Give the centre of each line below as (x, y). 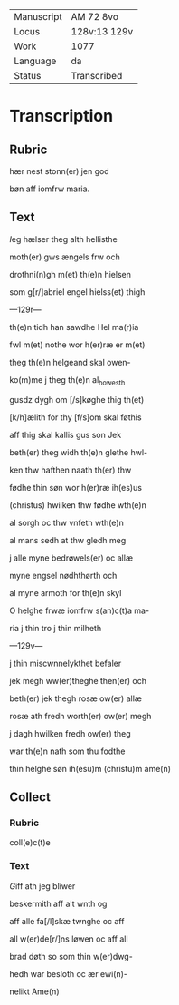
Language (35, 61)
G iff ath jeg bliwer (42, 886)
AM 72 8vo (95, 17)
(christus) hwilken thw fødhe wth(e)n (78, 505)
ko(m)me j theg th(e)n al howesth (67, 381)
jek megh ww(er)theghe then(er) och (78, 680)
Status (28, 76)
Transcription (61, 116)
